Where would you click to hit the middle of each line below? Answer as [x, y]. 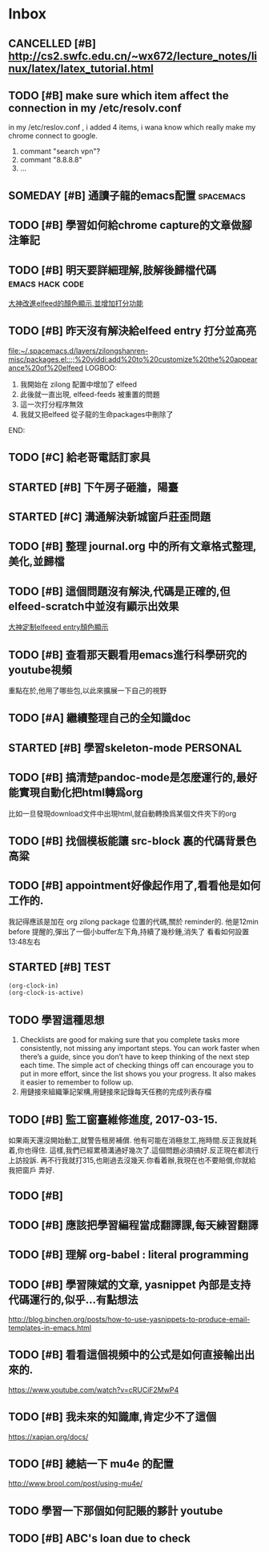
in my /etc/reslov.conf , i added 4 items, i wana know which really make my [132, 127]
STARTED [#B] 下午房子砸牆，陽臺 [93, 487]
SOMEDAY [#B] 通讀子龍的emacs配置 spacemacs [127, 196]
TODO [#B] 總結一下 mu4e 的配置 [91, 1464]
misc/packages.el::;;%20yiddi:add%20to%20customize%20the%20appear [133, 359]
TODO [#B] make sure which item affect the [119, 96]
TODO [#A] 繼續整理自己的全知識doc [100, 718]
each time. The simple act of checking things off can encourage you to [137, 1065]
